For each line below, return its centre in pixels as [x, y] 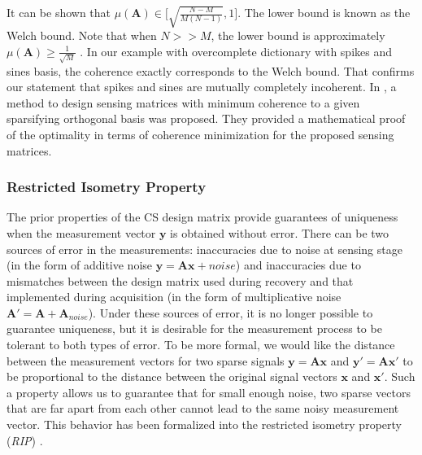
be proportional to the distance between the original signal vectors [172, 376]
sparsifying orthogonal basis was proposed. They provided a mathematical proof [206, 118]
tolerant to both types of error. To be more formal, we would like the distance [201, 345]
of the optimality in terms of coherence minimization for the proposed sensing [200, 134]
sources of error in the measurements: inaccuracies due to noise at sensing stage [204, 249]
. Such [400, 376]
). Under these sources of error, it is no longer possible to [231, 312]
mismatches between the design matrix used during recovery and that [180, 280]
